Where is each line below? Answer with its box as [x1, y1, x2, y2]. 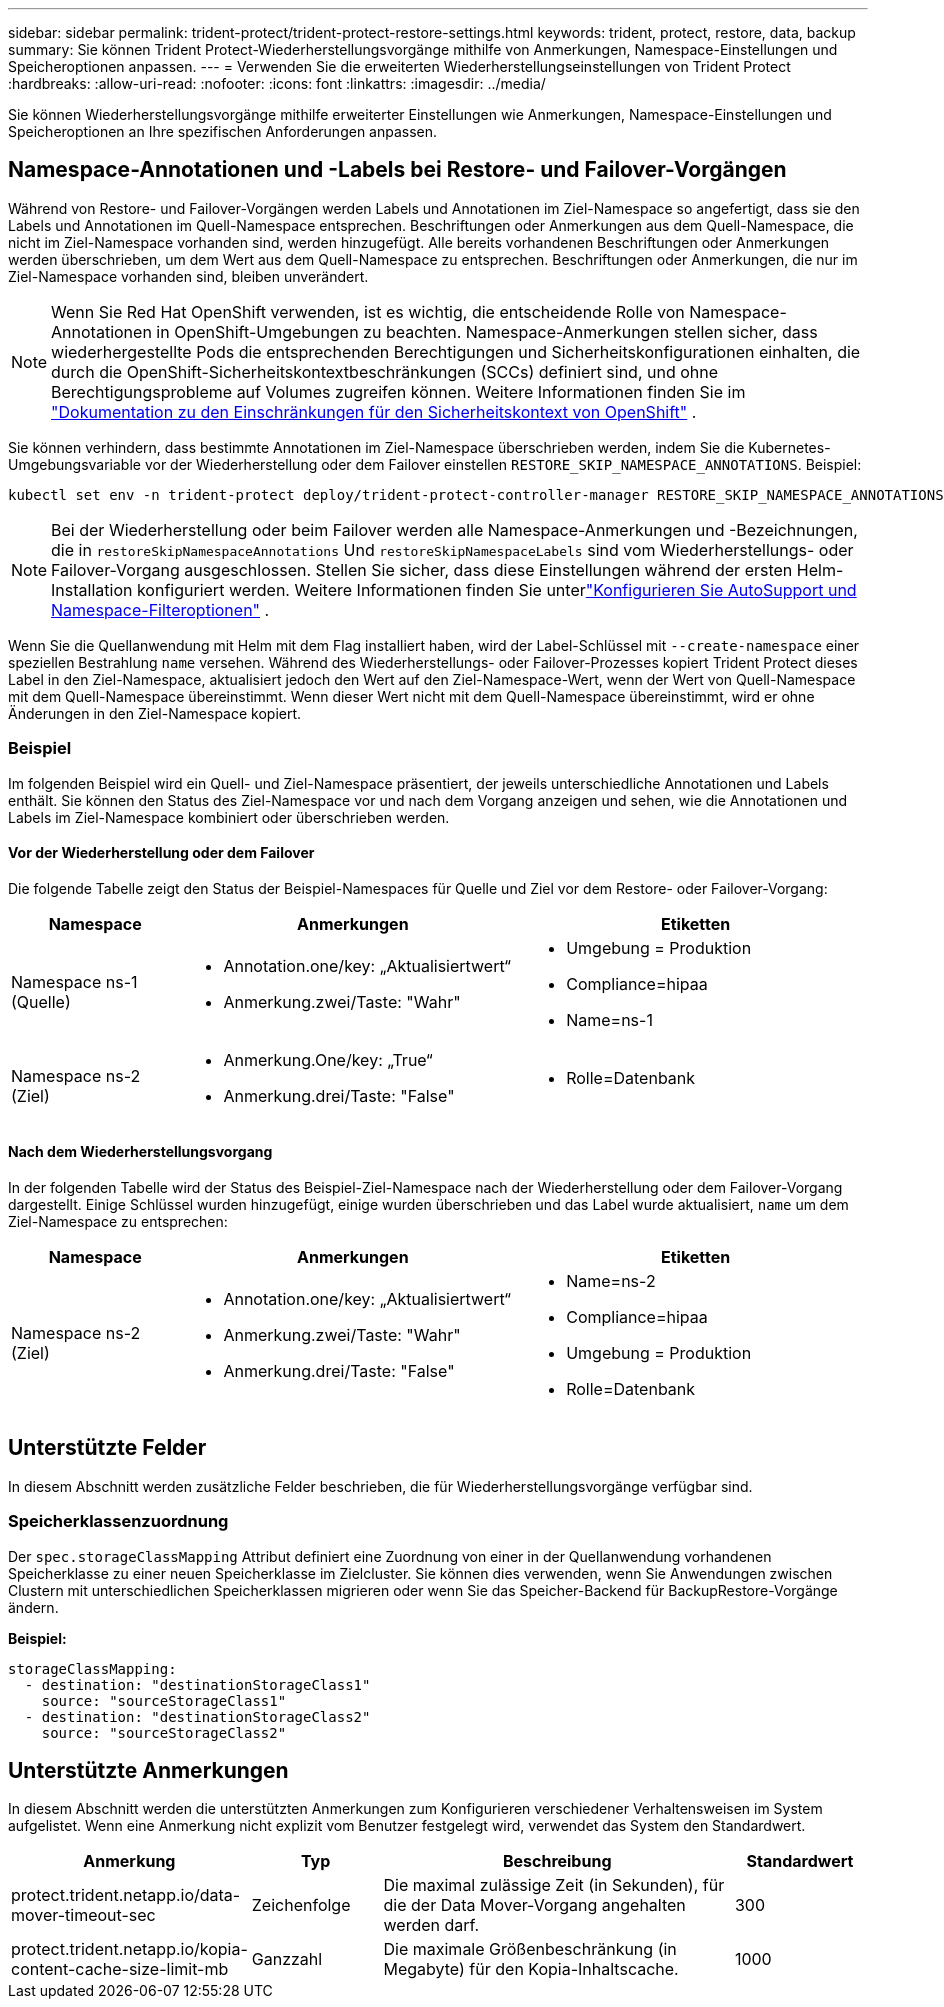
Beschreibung [502, 1851, 612, 1872]
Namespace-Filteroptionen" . [51, 599, 270, 620]
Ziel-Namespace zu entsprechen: [8, 1213, 228, 1231]
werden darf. [383, 1915, 480, 1936]
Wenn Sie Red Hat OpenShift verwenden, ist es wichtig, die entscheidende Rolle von [51, 301, 685, 322]
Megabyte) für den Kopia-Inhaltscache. [383, 1959, 679, 1980]
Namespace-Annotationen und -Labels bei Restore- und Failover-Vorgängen [8, 157, 787, 183]
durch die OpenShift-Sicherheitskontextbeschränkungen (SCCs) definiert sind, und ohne [51, 361, 719, 382]
